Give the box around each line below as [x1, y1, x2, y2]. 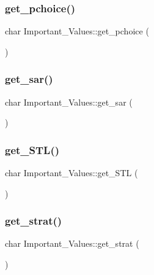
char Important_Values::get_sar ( [5, 95, 133, 108]
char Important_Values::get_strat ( [5, 237, 139, 250]
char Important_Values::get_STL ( [5, 166, 138, 179]
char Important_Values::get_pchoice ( [5, 25, 149, 37]
